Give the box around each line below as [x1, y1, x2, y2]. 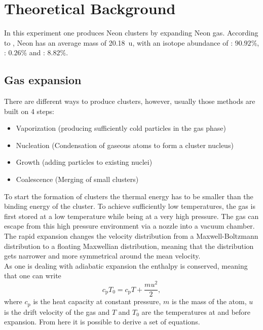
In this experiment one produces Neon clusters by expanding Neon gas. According [4, 27, 258, 38]
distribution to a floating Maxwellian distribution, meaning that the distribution [4, 240, 254, 251]
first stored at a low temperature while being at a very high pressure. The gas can [4, 210, 259, 221]
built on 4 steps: [4, 105, 54, 116]
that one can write [4, 270, 61, 281]
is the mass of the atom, [172, 296, 247, 307]
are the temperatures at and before [141, 306, 251, 317]
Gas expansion [4, 72, 82, 88]
